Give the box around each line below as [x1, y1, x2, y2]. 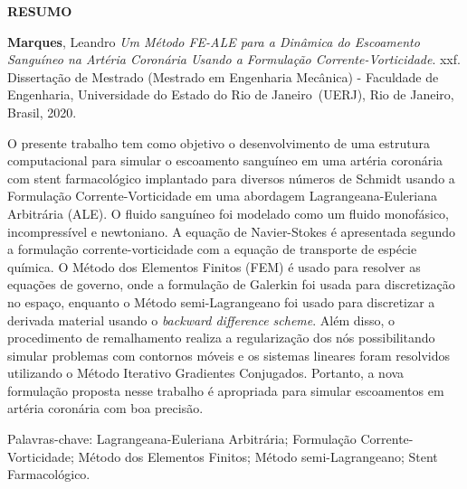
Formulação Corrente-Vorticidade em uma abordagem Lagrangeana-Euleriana [7, 186, 437, 205]
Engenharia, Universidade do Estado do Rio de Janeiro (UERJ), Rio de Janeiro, [7, 85, 454, 104]
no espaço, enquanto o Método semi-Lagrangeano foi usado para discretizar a [7, 292, 435, 311]
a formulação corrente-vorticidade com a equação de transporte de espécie [7, 240, 417, 259]
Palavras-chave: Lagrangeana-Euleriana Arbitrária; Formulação [7, 429, 357, 448]
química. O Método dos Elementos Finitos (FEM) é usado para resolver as [7, 257, 421, 276]
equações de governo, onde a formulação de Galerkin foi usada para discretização [7, 275, 455, 294]
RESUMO [7, 2, 72, 20]
